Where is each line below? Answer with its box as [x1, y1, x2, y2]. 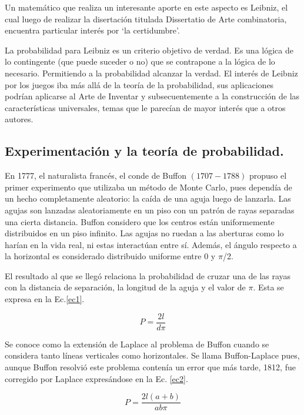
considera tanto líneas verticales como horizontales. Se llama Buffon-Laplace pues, [5, 349, 300, 362]
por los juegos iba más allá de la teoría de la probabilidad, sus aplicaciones [5, 78, 274, 91]
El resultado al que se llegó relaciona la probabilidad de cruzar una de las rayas [5, 269, 291, 282]
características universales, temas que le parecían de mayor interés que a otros [5, 101, 286, 113]
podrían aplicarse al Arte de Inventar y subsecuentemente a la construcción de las [5, 90, 300, 102]
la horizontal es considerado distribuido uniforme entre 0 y [5, 250, 216, 262]
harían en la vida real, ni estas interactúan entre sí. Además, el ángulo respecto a [5, 238, 297, 250]
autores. [5, 113, 34, 125]
